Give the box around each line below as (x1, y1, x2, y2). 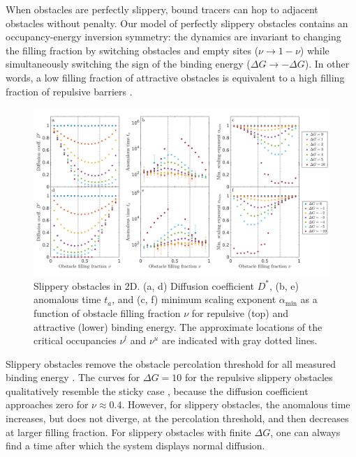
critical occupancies (34, 333, 117, 348)
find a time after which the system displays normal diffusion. (6, 438, 265, 453)
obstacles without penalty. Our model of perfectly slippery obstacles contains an (6, 15, 348, 30)
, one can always (270, 424, 341, 439)
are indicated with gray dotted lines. (161, 333, 318, 348)
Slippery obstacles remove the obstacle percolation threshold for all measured (6, 356, 336, 371)
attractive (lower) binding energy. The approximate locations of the (34, 319, 322, 334)
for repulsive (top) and (191, 305, 289, 320)
